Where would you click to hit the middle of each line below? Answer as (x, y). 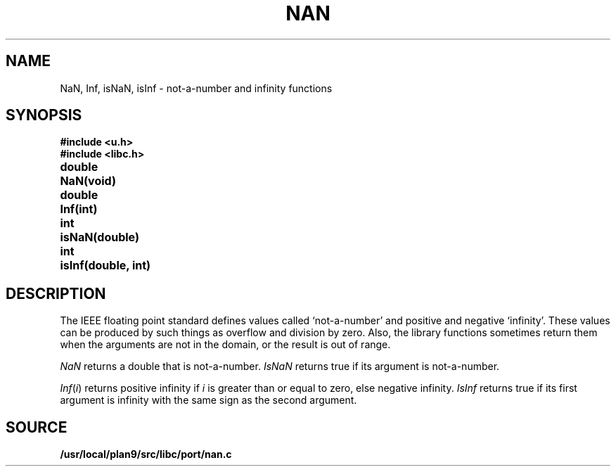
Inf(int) (79, 209)
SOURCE (37, 427)
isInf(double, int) (105, 266)
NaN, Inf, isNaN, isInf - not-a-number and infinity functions (196, 88)
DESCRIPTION (56, 293)
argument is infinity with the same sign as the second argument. (208, 400)
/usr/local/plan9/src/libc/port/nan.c (146, 454)
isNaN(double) (100, 237)
